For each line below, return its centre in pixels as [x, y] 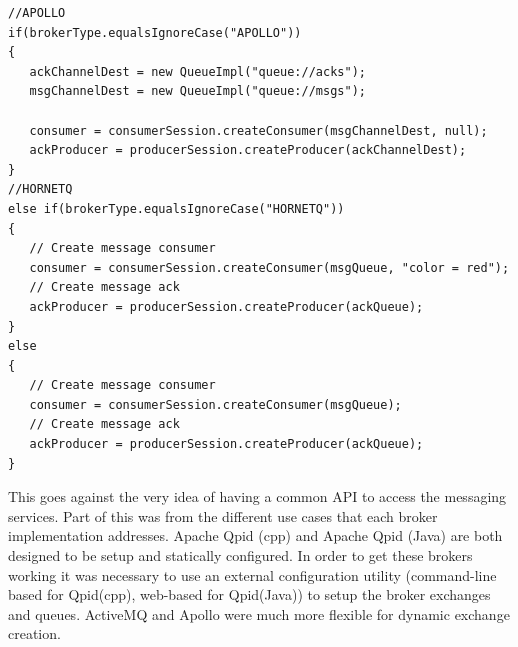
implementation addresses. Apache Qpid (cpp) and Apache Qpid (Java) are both [255, 535]
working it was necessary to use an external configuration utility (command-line [252, 574]
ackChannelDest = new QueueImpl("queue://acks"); [197, 71]
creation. [34, 633]
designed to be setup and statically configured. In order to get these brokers [240, 555]
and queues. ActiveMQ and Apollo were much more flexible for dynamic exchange [259, 613]
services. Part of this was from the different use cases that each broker [223, 515]
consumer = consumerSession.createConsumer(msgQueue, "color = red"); [269, 267]
